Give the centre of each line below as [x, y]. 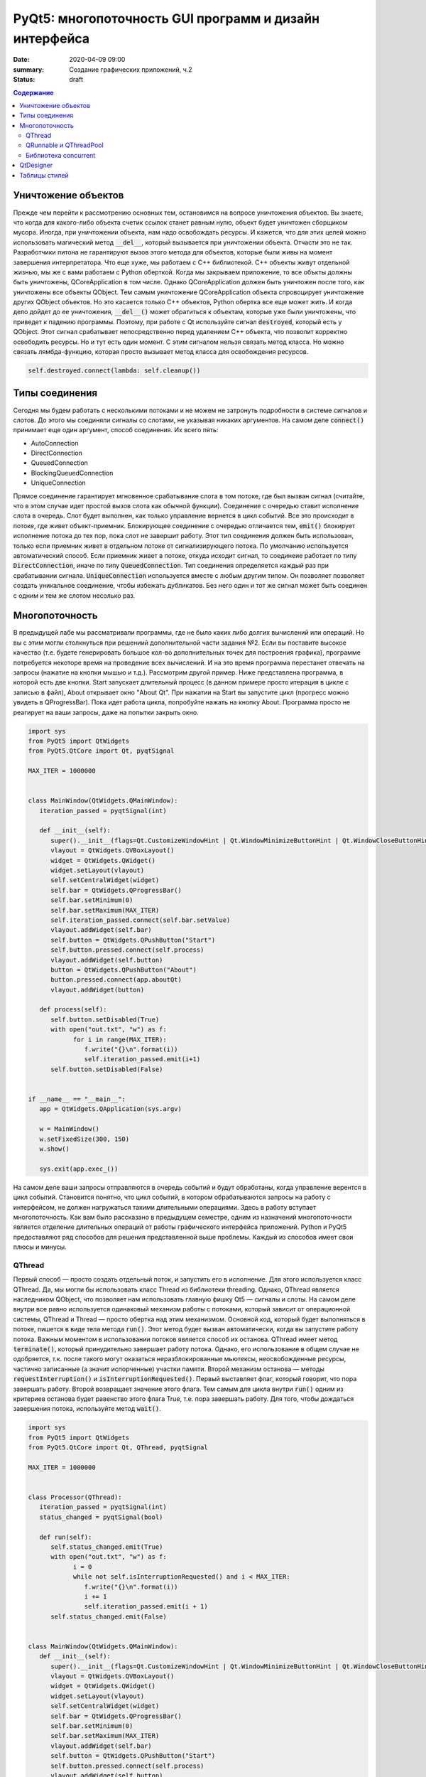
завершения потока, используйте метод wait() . [87, 1409]
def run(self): [66, 1537]
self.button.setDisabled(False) [107, 1069]
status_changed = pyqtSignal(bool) [101, 1517]
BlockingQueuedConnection [72, 473]
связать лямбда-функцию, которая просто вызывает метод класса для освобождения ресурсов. [161, 352]
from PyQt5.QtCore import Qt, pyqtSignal [101, 751]
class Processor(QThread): [75, 1497]
